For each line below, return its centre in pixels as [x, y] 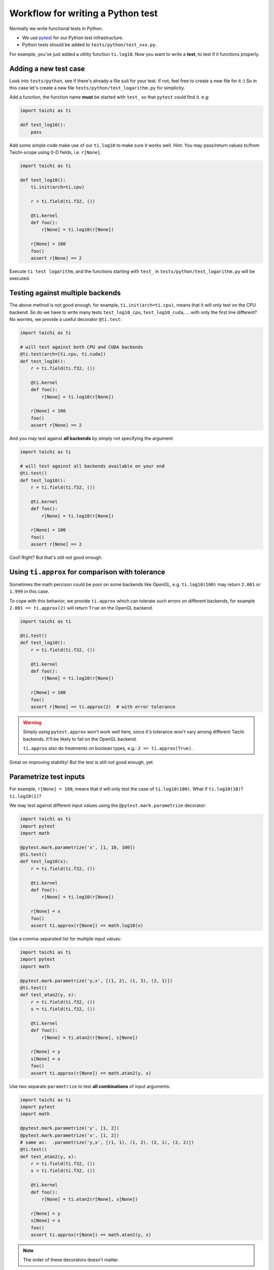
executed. [20, 278]
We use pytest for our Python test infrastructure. [73, 38]
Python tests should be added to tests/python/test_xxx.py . [89, 45]
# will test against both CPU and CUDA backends [82, 347]
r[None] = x [46, 911]
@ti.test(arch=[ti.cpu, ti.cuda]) [63, 354]
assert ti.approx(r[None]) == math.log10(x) [87, 925]
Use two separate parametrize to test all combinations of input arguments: [90, 1086]
